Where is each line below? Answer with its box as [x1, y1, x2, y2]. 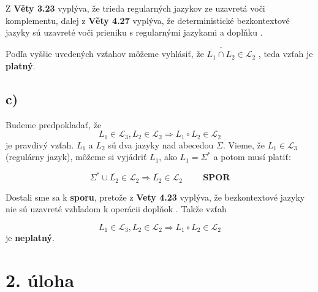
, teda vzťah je [258, 47, 313, 60]
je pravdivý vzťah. [6, 138, 74, 151]
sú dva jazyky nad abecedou [108, 138, 214, 151]
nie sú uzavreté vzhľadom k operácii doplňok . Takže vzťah [6, 202, 227, 215]
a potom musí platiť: [213, 150, 291, 163]
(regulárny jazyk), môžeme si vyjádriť [6, 150, 147, 163]
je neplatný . [6, 231, 55, 244]
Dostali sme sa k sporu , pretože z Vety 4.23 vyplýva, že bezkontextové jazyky [6, 190, 305, 203]
